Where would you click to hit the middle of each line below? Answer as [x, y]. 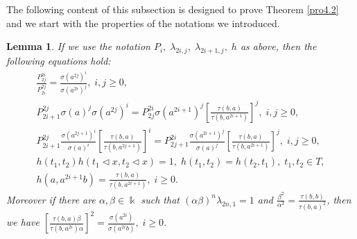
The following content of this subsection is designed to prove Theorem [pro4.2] [173, 9]
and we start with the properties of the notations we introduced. [143, 23]
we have [23, 222]
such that [160, 199]
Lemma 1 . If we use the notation [78, 46]
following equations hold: [59, 60]
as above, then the [278, 46]
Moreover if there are [51, 199]
